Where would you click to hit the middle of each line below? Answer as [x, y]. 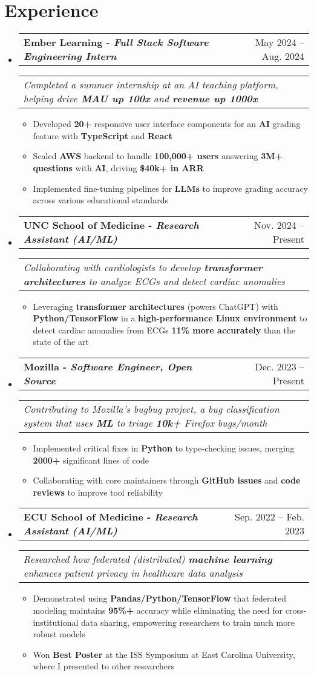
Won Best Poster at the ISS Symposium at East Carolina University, [164, 654]
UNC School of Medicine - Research [111, 225]
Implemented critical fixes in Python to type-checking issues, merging [164, 448]
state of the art [61, 342]
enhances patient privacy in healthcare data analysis [133, 573]
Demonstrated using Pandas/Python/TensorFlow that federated [159, 598]
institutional [56, 622]
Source [39, 381]
